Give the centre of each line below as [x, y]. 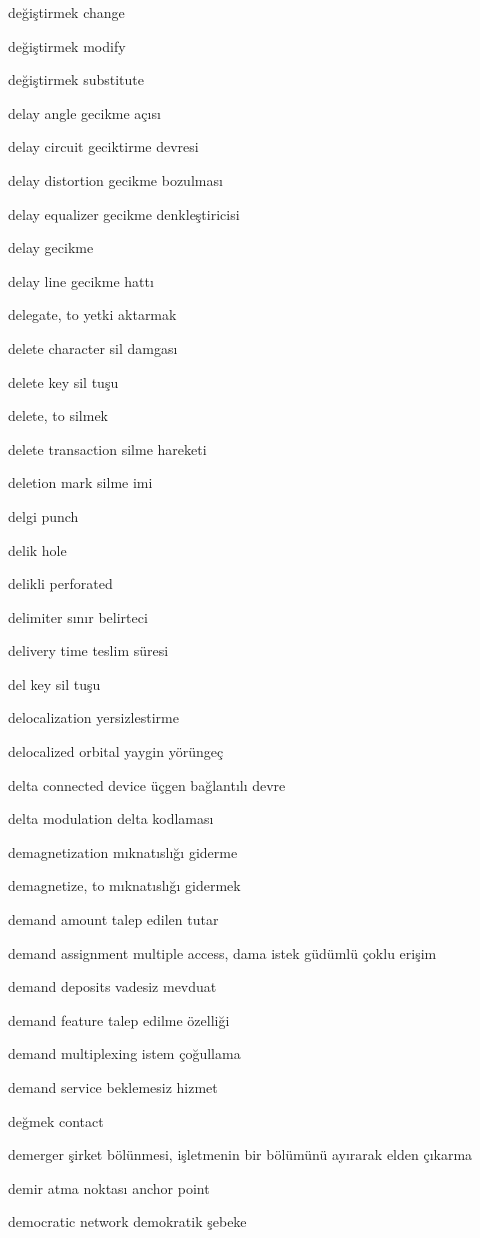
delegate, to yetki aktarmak [92, 314]
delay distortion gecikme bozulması [115, 179]
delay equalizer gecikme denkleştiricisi [124, 213]
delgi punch [43, 515]
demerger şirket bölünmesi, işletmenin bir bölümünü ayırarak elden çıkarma [240, 1154]
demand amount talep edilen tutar [113, 919]
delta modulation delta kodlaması [111, 818]
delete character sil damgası [93, 347]
